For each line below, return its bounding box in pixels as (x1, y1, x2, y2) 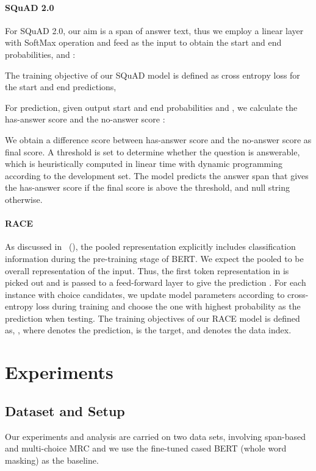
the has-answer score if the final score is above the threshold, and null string (5, 181, 290, 194)
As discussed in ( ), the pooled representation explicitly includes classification (5, 240, 296, 253)
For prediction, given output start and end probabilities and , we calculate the (5, 101, 298, 113)
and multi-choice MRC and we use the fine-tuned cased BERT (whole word (5, 442, 287, 455)
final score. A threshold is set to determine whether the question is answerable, (5, 145, 300, 158)
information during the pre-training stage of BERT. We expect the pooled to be (5, 252, 304, 264)
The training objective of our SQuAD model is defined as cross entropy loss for (5, 68, 300, 81)
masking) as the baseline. (5, 453, 99, 466)
